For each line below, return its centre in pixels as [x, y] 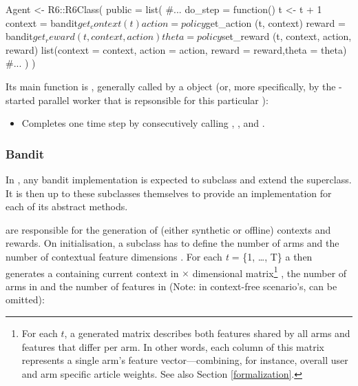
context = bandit [42, 22]
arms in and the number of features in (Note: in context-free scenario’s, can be [171, 286]
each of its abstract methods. [67, 206]
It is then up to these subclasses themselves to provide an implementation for [169, 193]
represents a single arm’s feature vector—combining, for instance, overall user [185, 360]
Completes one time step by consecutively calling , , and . [143, 123]
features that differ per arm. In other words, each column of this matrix [173, 346]
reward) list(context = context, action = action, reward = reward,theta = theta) [176, 49]
